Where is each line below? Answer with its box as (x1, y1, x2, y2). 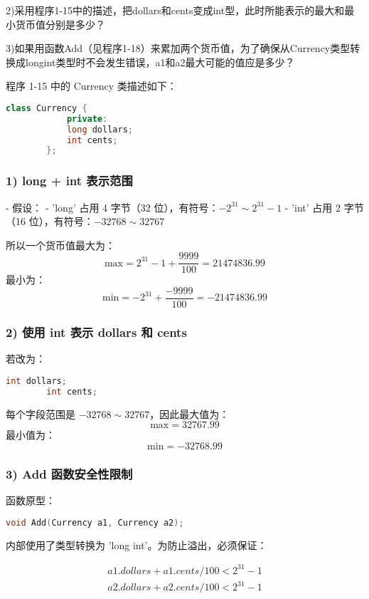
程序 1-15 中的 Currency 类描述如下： (6, 78, 177, 93)
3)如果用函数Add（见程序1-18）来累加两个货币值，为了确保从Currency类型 (6, 41, 351, 56)
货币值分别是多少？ (15, 16, 105, 31)
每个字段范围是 (6, 406, 75, 421)
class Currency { (6, 103, 87, 113)
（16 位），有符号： (6, 214, 94, 229)
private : (66, 113, 108, 124)
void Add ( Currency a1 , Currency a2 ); (6, 517, 184, 528)
